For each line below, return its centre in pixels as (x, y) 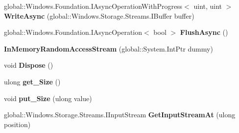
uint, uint (208, 6)
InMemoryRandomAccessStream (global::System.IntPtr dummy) (108, 48)
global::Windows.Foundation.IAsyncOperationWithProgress (93, 6)
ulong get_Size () (32, 81)
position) (17, 124)
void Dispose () (29, 65)
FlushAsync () (204, 32)
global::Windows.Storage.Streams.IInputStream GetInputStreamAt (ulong (120, 115)
